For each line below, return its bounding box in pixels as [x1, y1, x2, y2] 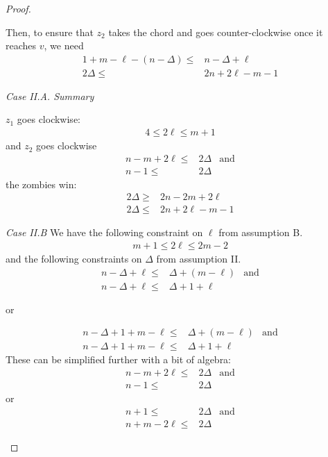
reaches [6, 38, 37, 53]
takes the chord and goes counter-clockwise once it [108, 24, 323, 39]
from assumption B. [218, 225, 303, 240]
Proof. [6, 1, 31, 15]
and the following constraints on [6, 251, 142, 265]
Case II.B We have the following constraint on [6, 225, 203, 240]
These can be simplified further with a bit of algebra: [6, 352, 232, 367]
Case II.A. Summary [6, 88, 94, 103]
